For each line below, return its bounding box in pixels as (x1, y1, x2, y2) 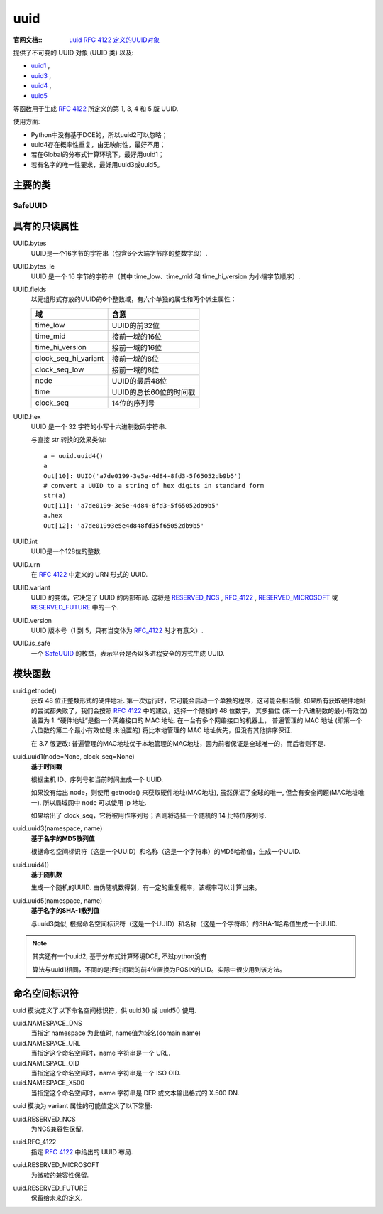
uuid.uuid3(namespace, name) (13, 824, 103, 833)
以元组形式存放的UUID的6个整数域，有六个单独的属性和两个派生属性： (30, 295, 237, 303)
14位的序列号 (111, 398, 155, 408)
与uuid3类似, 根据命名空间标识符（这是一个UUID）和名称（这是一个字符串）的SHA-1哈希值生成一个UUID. (30, 919, 338, 928)
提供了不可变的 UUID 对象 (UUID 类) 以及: (13, 48, 134, 57)
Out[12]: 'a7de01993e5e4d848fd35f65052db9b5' (43, 521, 205, 529)
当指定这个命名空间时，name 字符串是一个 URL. (30, 1048, 170, 1058)
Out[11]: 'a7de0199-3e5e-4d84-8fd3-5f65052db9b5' (43, 502, 220, 509)
